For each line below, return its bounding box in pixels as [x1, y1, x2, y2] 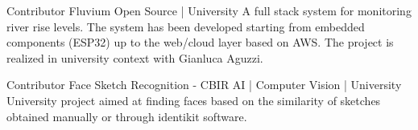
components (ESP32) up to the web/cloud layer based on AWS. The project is [6, 34, 394, 51]
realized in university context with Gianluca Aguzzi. [6, 49, 263, 66]
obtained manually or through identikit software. [6, 108, 247, 124]
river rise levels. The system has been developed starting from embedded [6, 18, 365, 35]
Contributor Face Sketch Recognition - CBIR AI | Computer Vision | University [6, 76, 402, 93]
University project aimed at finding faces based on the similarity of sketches [6, 91, 381, 108]
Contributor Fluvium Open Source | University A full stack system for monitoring [6, 2, 412, 18]
